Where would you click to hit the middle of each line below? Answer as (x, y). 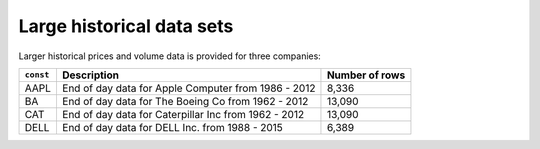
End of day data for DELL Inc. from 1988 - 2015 (172, 127)
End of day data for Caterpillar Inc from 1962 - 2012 (183, 114)
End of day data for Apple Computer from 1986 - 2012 (188, 88)
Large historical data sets (126, 26)
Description (90, 75)
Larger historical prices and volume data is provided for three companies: (170, 56)
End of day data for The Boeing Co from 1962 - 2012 (185, 101)
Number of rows (366, 75)
